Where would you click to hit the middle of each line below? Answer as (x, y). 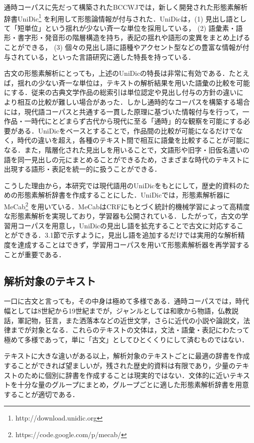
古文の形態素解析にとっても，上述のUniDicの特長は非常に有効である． (116, 73)
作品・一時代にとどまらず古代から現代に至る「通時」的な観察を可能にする (124, 121)
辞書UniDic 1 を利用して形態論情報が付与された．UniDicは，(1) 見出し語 (118, 18)
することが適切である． (42, 394)
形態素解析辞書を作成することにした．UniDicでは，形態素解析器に (124, 195)
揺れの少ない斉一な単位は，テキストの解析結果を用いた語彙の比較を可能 (134, 82)
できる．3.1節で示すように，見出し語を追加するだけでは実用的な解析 (127, 235)
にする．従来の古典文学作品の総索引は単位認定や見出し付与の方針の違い (120, 92)
